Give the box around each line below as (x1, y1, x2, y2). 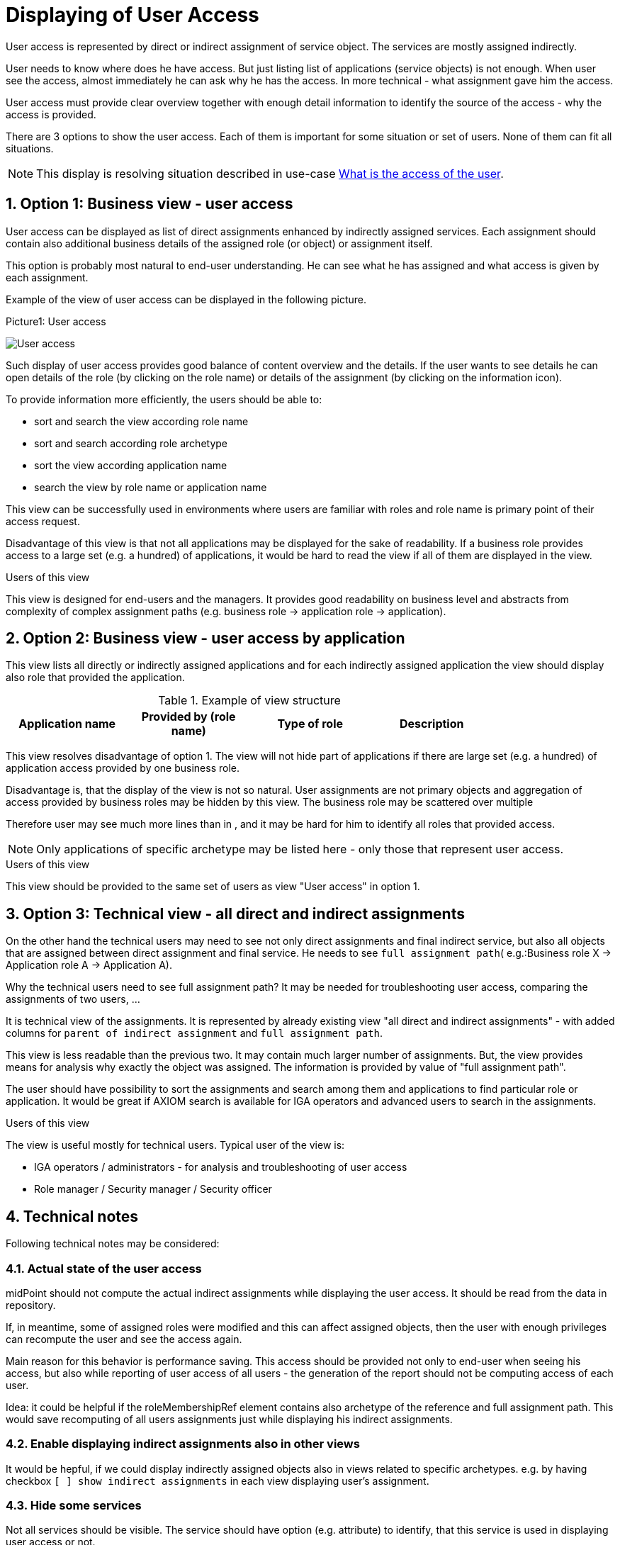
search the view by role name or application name (34, 481, 267, 493)
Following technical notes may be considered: (6, 1237, 220, 1250)
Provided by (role (141, 709, 236, 724)
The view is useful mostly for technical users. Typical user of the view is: (6, 1139, 345, 1152)
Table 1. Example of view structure (158, 693, 341, 708)
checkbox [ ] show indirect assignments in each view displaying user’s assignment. (6, 1474, 429, 1487)
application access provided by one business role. (6, 762, 239, 775)
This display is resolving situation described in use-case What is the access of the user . (36, 166, 504, 181)
